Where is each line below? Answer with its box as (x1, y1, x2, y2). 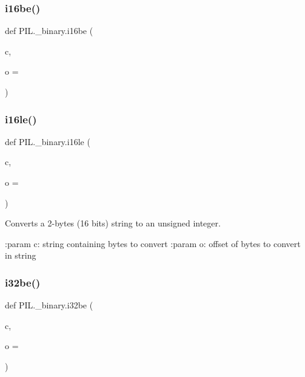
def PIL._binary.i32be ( (5, 299, 93, 311)
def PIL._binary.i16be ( (5, 24, 93, 37)
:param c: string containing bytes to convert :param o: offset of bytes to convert (5, 237, 301, 250)
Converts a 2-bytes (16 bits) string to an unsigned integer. (5, 217, 221, 229)
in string (5, 249, 36, 262)
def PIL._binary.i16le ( (5, 135, 90, 148)
